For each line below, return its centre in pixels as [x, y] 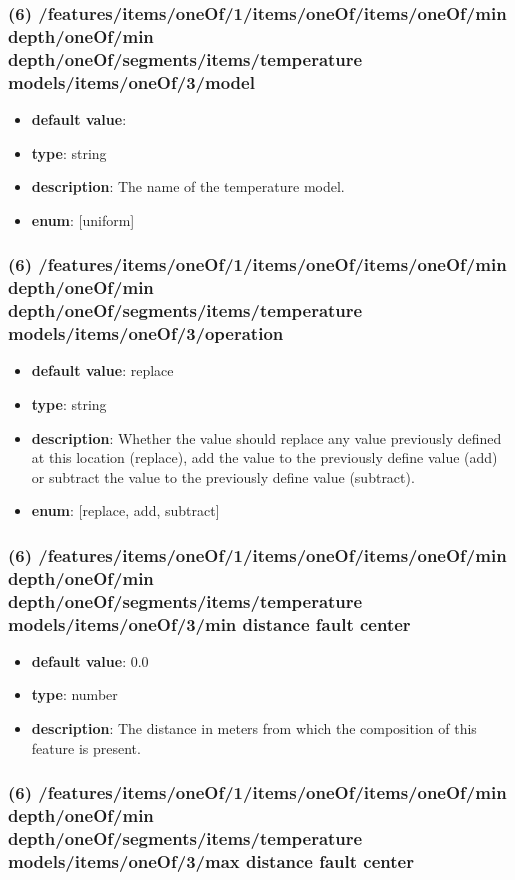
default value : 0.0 [90, 660]
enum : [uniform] [83, 219]
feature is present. [86, 747]
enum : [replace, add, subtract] [125, 510]
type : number [74, 694]
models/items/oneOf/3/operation [146, 333]
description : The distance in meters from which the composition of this [254, 728]
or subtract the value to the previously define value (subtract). [223, 476]
